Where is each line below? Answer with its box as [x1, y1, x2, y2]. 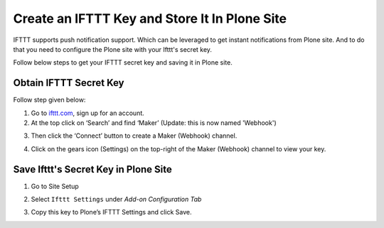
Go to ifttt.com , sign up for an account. [31, 109, 145, 117]
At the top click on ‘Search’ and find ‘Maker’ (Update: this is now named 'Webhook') [31, 119, 277, 127]
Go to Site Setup [31, 182, 80, 190]
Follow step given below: [13, 96, 86, 104]
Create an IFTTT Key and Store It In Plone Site [13, 11, 287, 26]
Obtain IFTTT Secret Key [13, 77, 124, 89]
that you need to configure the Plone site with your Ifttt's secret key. [13, 45, 213, 53]
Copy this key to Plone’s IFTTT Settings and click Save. [31, 208, 192, 217]
